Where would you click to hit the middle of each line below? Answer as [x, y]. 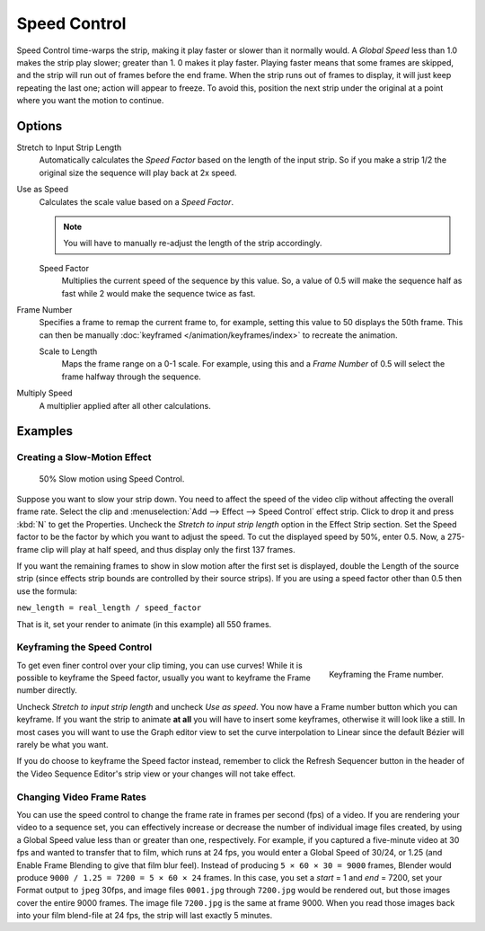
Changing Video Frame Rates [82, 797]
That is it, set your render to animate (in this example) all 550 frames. [144, 624]
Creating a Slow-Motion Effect [84, 457]
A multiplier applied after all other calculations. [125, 405]
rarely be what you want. [62, 745]
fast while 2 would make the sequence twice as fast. [159, 293]
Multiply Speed [44, 393]
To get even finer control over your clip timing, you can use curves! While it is [159, 665]
